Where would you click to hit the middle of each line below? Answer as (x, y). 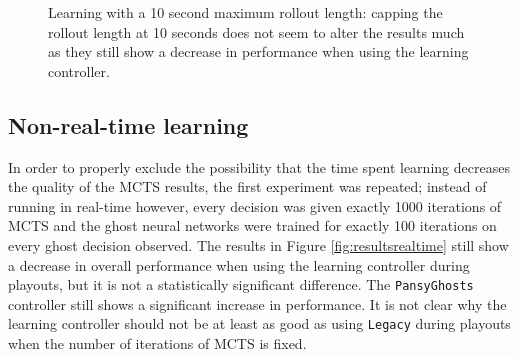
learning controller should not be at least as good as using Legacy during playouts (259, 323)
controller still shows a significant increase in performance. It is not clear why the (257, 303)
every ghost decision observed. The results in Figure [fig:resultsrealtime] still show (258, 244)
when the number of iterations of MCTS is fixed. (157, 343)
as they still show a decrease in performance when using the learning (258, 51)
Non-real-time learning (128, 124)
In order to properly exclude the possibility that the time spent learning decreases (259, 166)
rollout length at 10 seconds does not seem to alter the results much (256, 31)
